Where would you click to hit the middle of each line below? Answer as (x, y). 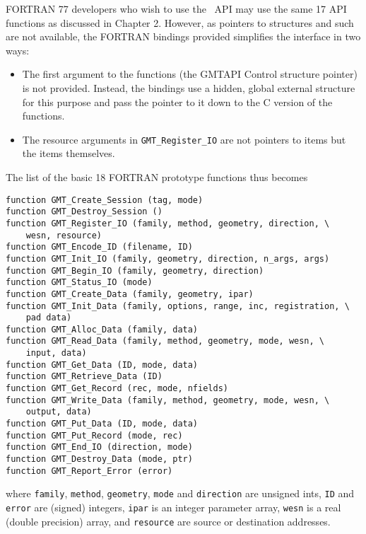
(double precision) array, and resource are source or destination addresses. (168, 521)
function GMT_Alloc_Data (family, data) (102, 329)
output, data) (59, 412)
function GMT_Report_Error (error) (89, 471)
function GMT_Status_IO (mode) (79, 283)
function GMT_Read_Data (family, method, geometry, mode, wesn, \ (165, 341)
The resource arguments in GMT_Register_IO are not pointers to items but (184, 139)
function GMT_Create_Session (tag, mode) (105, 200)
